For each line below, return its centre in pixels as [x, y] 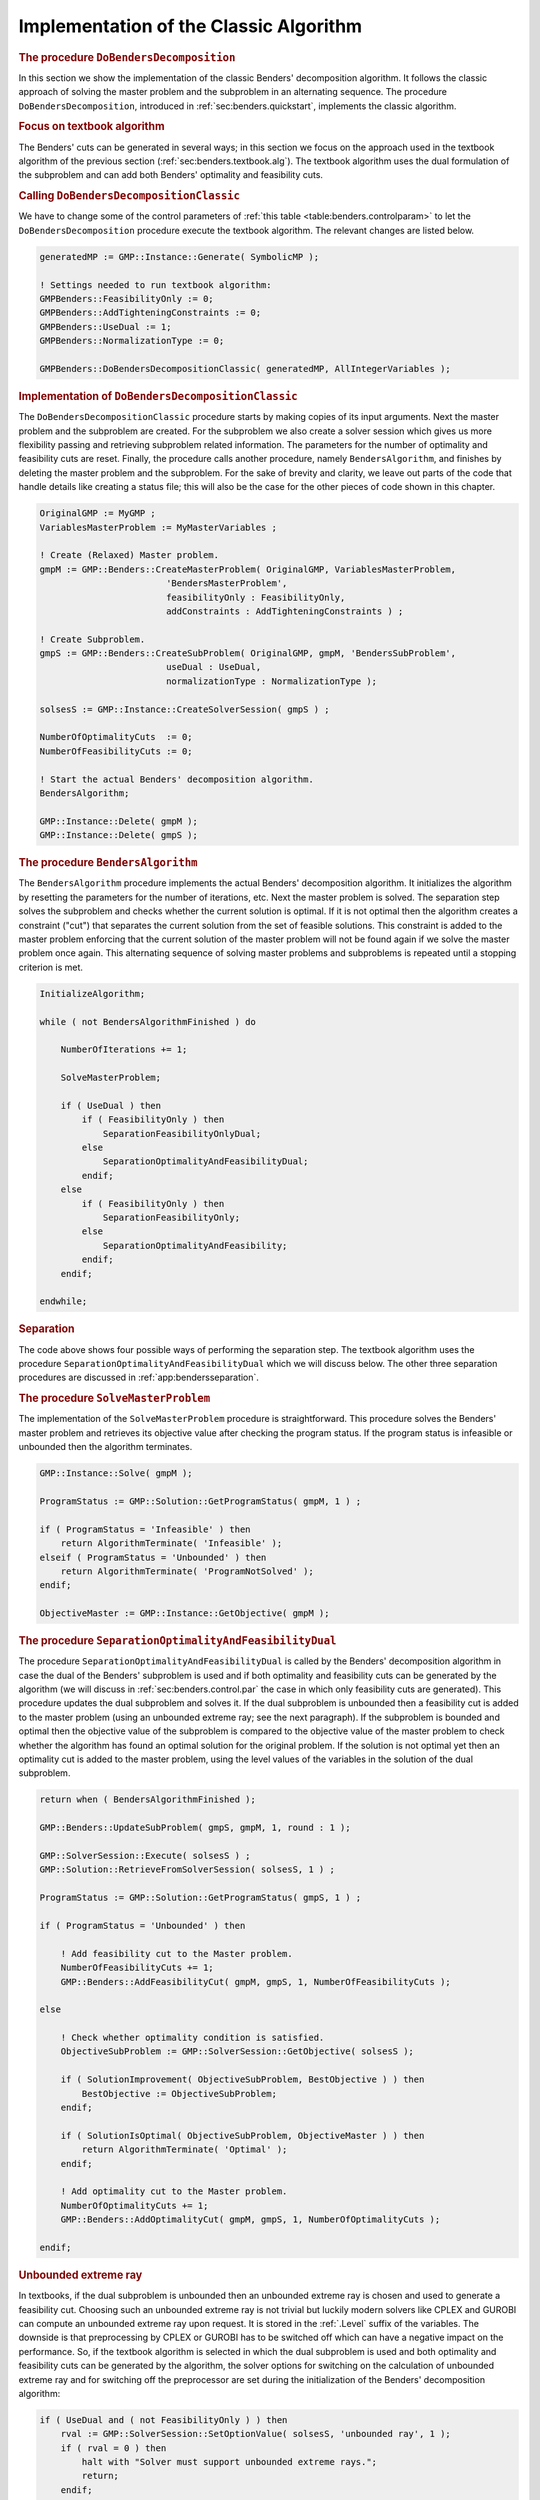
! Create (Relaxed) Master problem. [129, 555]
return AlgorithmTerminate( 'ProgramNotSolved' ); [187, 1571]
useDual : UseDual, [213, 667]
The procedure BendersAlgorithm [108, 863]
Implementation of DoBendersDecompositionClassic [158, 396]
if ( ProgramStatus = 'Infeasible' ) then [145, 1529]
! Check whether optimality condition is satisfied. [192, 2038]
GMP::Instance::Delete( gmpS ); [119, 835]
